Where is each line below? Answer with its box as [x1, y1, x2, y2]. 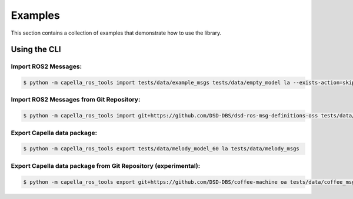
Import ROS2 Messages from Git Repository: [11, 96, 141, 104]
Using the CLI [11, 45, 61, 55]
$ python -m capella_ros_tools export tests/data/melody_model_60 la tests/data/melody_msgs [23, 146, 299, 152]
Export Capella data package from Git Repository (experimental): [11, 161, 201, 170]
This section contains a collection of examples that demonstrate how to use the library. [11, 29, 222, 36]
